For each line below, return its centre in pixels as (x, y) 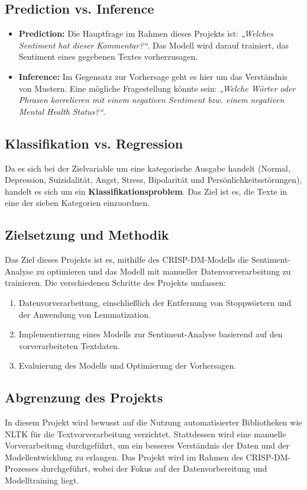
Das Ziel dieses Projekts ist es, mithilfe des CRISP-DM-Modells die (127, 259)
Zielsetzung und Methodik (87, 235)
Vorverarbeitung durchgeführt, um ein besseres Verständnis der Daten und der (147, 445)
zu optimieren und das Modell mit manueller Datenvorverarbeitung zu (163, 271)
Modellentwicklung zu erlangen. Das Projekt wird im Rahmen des (124, 457)
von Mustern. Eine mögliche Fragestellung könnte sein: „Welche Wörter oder (157, 88)
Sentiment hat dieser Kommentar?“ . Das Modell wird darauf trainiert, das (153, 45)
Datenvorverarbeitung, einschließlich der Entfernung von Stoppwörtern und (155, 302)
